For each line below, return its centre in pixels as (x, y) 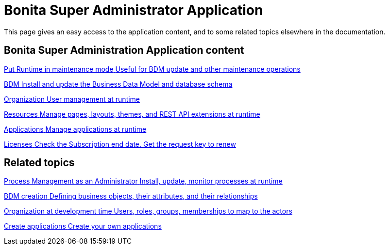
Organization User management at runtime (72, 99)
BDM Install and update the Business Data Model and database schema (118, 84)
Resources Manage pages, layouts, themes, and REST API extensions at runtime (132, 114)
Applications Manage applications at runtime (75, 129)
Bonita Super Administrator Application (134, 10)
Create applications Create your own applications (83, 226)
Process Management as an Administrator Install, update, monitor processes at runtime (143, 181)
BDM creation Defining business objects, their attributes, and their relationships (131, 196)
